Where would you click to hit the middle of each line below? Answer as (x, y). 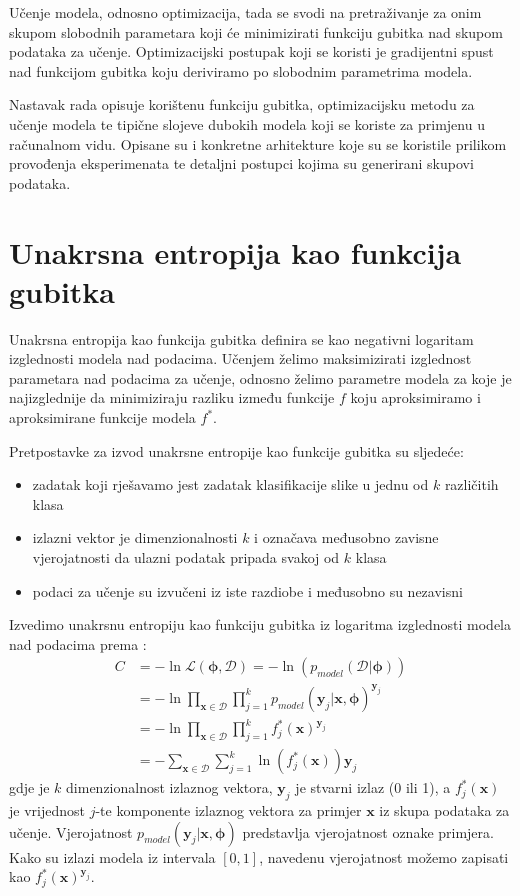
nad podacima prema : (78, 643)
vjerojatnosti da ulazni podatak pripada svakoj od (186, 557)
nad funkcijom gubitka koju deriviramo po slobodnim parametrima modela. (241, 70)
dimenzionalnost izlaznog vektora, (169, 787)
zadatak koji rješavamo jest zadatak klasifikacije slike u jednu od (230, 484)
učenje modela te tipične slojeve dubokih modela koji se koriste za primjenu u (247, 123)
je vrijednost (47, 810)
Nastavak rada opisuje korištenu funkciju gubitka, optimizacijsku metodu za (242, 104)
